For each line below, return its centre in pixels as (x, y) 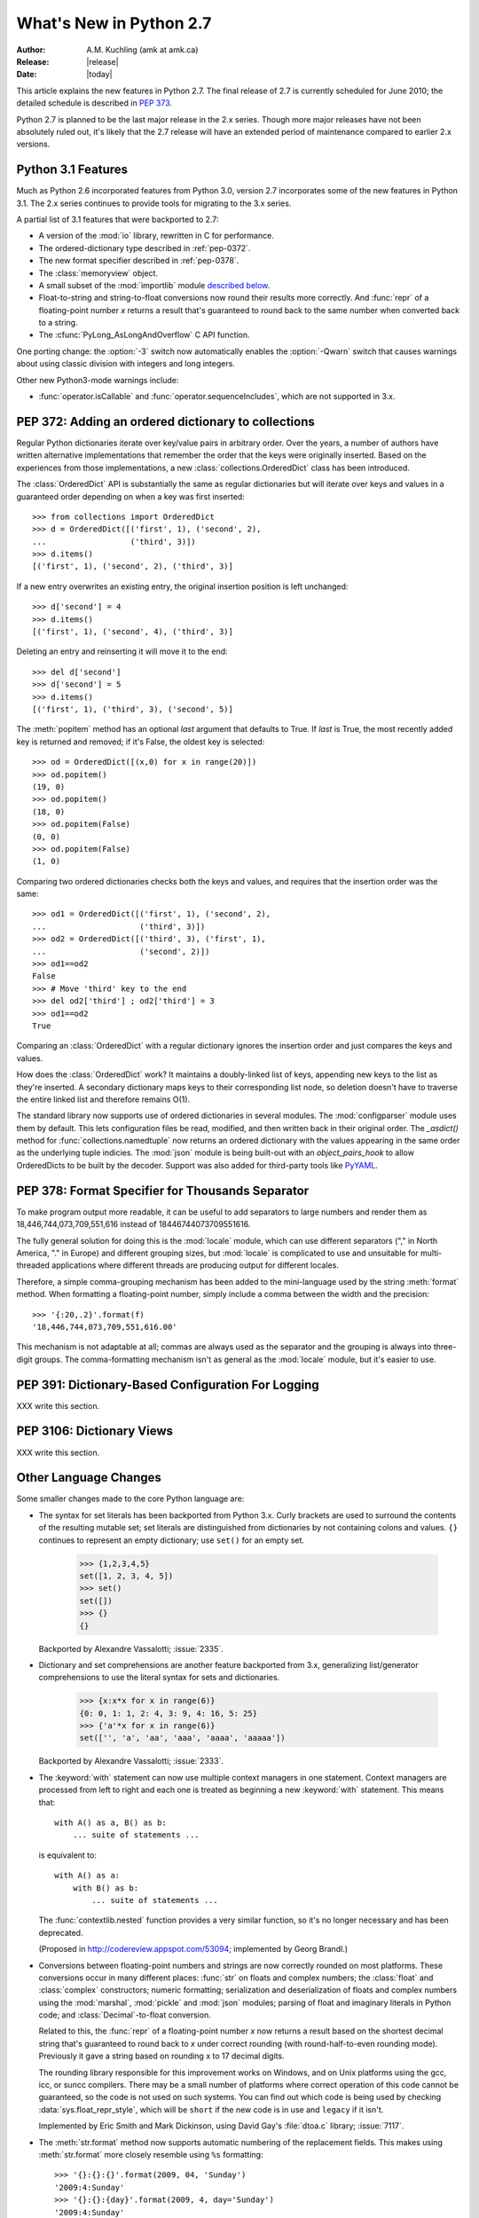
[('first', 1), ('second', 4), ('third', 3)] (133, 632)
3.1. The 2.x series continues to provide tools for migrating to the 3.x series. (154, 203)
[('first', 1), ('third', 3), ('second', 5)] (133, 709)
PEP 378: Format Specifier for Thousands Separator (163, 1190)
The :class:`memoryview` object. (98, 273)
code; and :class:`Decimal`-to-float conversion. (125, 2015)
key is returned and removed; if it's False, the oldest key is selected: (141, 742)
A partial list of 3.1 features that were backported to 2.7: (118, 219)
